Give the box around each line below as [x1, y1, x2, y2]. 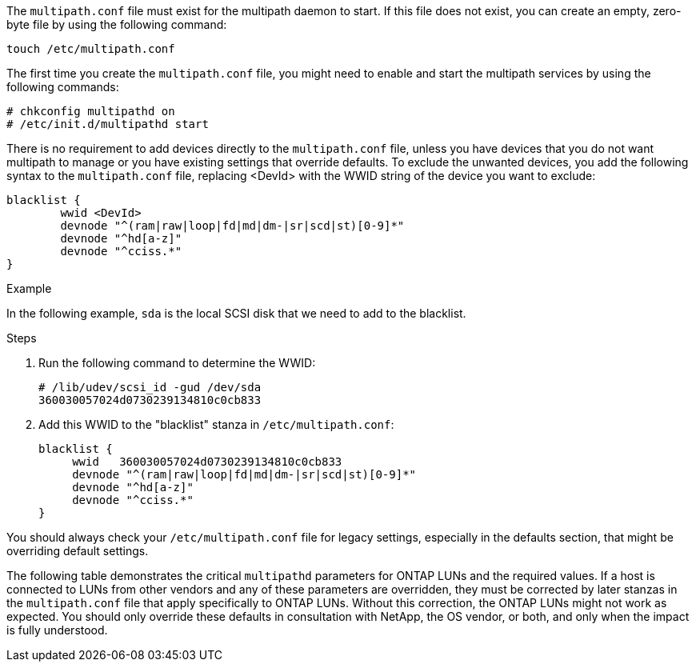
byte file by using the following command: [6, 18, 227, 31]
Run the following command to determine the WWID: [38, 356, 316, 370]
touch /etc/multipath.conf [6, 42, 175, 55]
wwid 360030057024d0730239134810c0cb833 [72, 455, 342, 468]
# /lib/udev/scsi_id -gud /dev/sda [38, 381, 262, 394]
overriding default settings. [6, 544, 149, 558]
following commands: [6, 80, 119, 94]
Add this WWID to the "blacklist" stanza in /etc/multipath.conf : [38, 418, 394, 431]
